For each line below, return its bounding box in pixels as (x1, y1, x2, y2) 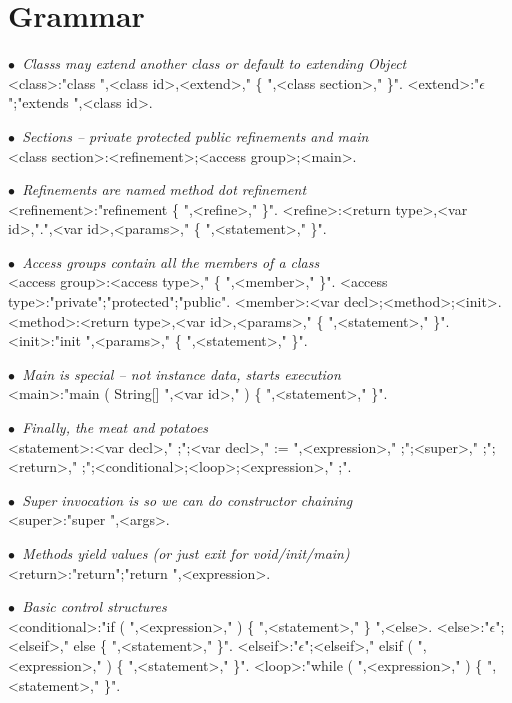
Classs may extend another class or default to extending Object (22, 53, 407, 74)
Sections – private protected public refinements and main (22, 125, 369, 146)
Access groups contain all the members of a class (22, 251, 320, 272)
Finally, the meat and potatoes (22, 417, 209, 438)
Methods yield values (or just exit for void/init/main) (22, 543, 350, 563)
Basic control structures (22, 596, 167, 617)
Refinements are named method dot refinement (22, 179, 307, 200)
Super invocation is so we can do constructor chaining (22, 489, 353, 510)
